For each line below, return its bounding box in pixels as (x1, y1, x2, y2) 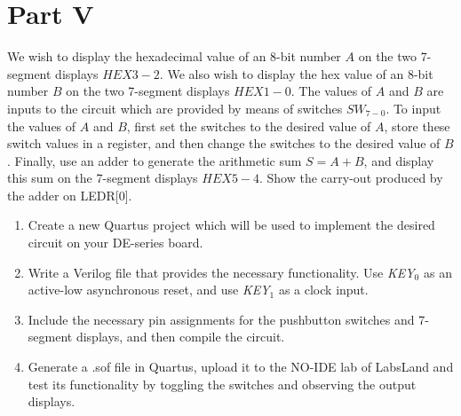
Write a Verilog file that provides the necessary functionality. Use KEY (28, 263, 415, 281)
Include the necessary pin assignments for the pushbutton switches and (28, 310, 415, 328)
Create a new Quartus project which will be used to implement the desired (28, 216, 435, 234)
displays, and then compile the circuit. (76, 327, 285, 346)
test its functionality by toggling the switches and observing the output (28, 374, 417, 393)
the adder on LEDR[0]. (7, 185, 132, 204)
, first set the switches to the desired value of (126, 116, 371, 135)
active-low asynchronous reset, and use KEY (28, 280, 270, 299)
